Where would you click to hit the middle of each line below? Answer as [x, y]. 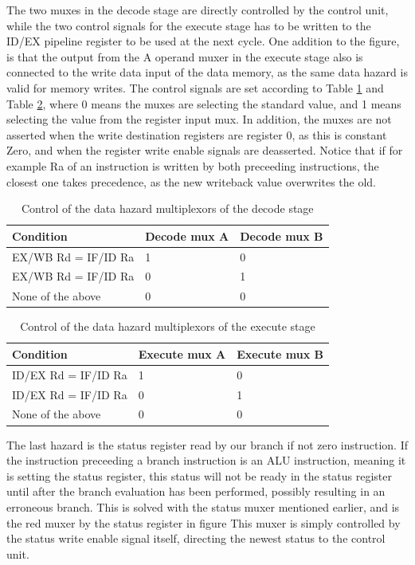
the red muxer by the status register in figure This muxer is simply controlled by [204, 522]
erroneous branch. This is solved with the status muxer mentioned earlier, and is [203, 506]
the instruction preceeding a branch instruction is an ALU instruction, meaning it [206, 460]
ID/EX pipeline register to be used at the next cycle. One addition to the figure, [203, 41]
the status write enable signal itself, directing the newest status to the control [196, 538]
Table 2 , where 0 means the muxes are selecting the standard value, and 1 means [204, 103]
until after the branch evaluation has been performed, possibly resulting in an [196, 491]
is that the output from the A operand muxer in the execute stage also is [185, 56]
